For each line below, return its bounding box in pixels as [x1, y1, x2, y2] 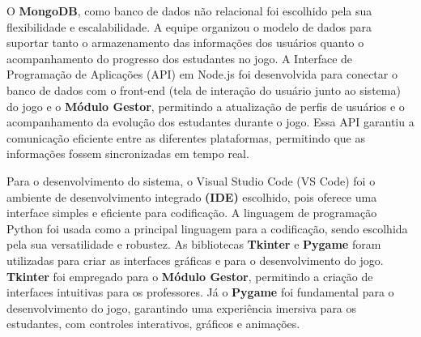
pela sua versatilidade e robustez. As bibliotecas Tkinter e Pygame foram [6, 236, 381, 253]
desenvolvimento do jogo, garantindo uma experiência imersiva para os [6, 299, 357, 316]
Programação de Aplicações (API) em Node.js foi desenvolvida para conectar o [6, 66, 398, 83]
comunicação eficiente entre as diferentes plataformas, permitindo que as [6, 129, 365, 146]
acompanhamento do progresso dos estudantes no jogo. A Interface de [6, 49, 353, 66]
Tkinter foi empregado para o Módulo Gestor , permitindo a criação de [6, 267, 373, 284]
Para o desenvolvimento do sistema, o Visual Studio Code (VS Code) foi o [6, 172, 376, 189]
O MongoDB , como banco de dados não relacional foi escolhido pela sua [6, 2, 372, 19]
